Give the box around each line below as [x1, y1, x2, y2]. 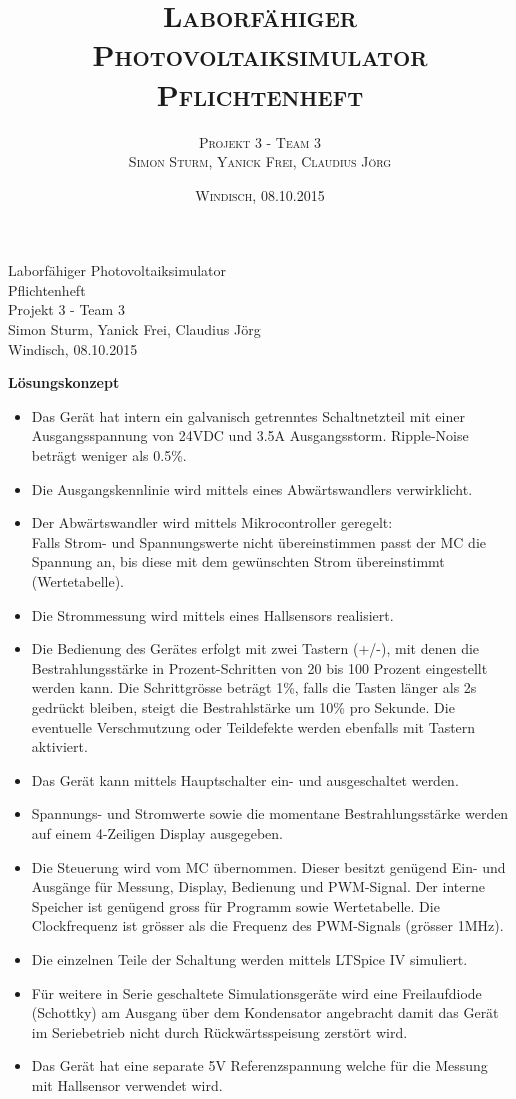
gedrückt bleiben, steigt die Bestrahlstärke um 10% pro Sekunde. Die [31, 696, 455, 717]
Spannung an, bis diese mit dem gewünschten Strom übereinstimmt [31, 551, 445, 572]
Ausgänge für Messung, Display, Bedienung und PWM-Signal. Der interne [31, 876, 485, 897]
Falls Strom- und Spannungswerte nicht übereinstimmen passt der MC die [31, 531, 486, 552]
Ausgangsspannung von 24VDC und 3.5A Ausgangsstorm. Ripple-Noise [31, 425, 469, 446]
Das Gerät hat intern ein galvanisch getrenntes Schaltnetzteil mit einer [31, 405, 465, 426]
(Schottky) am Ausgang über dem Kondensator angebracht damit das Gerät [31, 1002, 499, 1023]
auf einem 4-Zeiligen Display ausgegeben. [31, 822, 283, 843]
